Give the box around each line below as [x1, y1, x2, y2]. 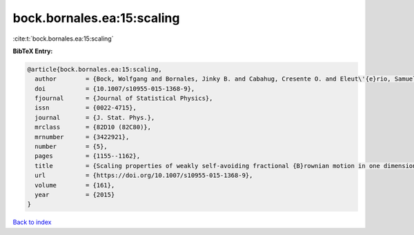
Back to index [12, 218, 52, 227]
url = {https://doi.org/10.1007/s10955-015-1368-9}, [34, 172, 253, 179]
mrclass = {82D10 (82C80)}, [34, 123, 152, 131]
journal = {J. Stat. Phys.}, [34, 114, 155, 121]
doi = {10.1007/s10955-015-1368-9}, [34, 85, 195, 92]
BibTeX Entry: [12, 47, 53, 55]
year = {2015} [34, 191, 115, 198]
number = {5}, [34, 143, 108, 151]
